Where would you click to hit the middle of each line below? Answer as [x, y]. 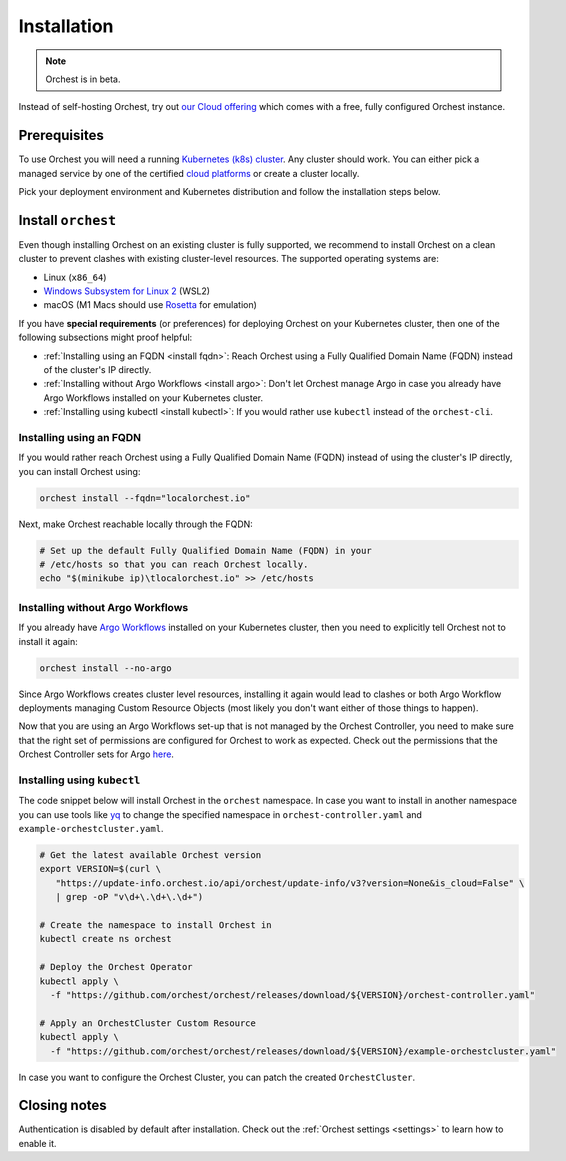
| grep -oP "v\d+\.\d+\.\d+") [129, 897]
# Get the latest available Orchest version [150, 855]
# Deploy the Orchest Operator [116, 967]
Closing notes [62, 1105]
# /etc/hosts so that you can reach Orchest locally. [174, 564]
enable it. [37, 1143]
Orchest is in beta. [83, 79]
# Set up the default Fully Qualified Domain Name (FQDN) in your [205, 550]
